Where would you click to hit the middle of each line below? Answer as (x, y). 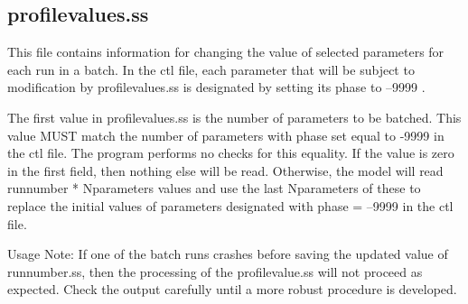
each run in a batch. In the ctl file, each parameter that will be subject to (211, 69)
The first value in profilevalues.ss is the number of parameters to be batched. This (234, 117)
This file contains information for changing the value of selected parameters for (226, 52)
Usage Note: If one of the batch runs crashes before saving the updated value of (228, 254)
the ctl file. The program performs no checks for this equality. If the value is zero (231, 153)
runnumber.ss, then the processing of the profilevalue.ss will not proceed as (215, 271)
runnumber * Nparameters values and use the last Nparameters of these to (214, 188)
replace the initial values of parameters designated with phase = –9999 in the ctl (230, 205)
